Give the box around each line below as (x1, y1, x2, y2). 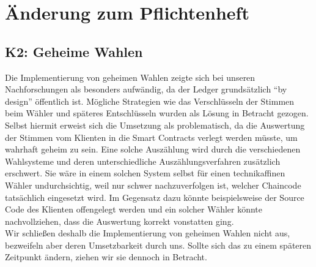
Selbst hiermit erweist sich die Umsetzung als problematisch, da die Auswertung (5, 118, 305, 131)
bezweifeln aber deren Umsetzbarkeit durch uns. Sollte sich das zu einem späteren (5, 238, 312, 251)
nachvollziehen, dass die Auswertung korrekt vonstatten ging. (5, 214, 234, 227)
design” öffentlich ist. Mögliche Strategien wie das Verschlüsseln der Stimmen (5, 94, 295, 107)
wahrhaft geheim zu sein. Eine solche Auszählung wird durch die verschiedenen (5, 143, 301, 156)
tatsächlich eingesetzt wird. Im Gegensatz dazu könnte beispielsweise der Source (5, 190, 304, 203)
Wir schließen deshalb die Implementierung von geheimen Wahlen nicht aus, (5, 227, 290, 239)
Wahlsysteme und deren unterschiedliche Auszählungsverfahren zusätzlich (5, 154, 281, 167)
